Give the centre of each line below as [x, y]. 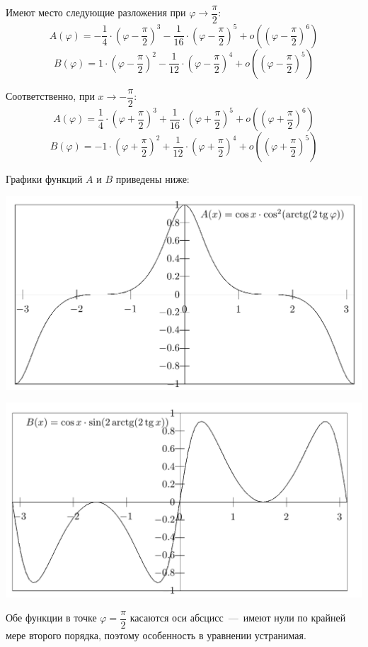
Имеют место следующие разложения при [96, 12]
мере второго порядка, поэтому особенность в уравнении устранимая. [156, 635]
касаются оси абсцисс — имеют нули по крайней [238, 618]
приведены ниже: [153, 179]
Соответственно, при [50, 96]
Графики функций [44, 179]
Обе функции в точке [51, 618]
